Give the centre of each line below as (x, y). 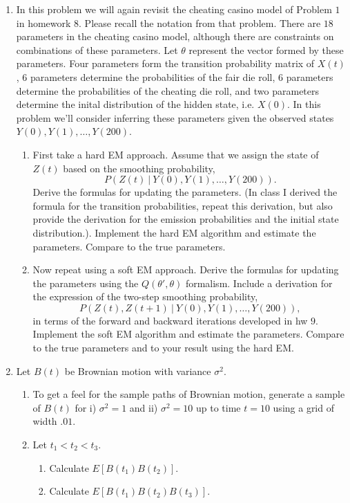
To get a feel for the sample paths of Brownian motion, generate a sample (189, 394)
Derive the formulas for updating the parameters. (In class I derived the (185, 192)
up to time (218, 407)
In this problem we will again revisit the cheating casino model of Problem (174, 9)
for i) (86, 407)
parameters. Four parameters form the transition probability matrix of (165, 63)
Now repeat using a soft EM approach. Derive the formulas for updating (186, 269)
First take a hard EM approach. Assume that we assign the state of (176, 154)
